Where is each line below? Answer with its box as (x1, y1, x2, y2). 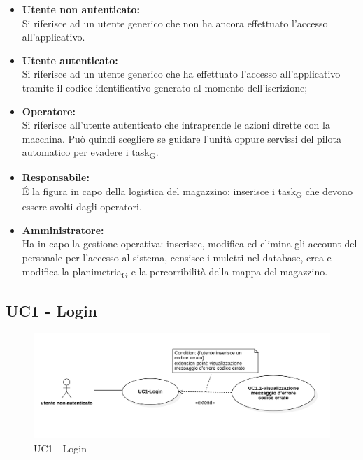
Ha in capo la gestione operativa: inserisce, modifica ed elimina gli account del (22, 236, 357, 251)
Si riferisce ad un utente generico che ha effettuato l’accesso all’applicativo (22, 66, 341, 81)
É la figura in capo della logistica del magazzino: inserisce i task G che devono (22, 184, 353, 200)
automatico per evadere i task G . (22, 145, 159, 161)
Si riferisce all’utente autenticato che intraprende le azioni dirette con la (22, 117, 330, 132)
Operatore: (22, 103, 76, 118)
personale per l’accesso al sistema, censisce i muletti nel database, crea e (22, 250, 332, 264)
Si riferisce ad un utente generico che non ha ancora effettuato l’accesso (22, 15, 328, 30)
